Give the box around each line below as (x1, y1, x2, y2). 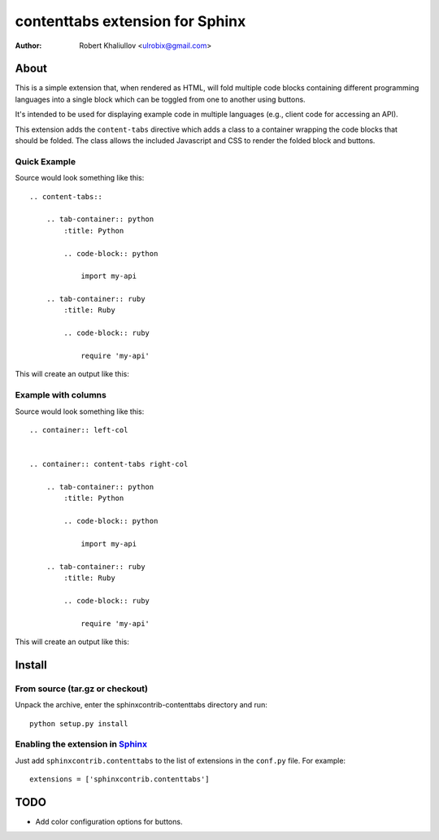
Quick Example (15, 155, 76, 167)
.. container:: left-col (29, 425, 128, 434)
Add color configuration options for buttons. (35, 816, 183, 826)
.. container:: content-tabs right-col (29, 459, 189, 469)
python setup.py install (29, 719, 128, 728)
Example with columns (15, 390, 107, 401)
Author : (15, 41, 42, 50)
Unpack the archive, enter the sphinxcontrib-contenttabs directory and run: (15, 700, 267, 710)
